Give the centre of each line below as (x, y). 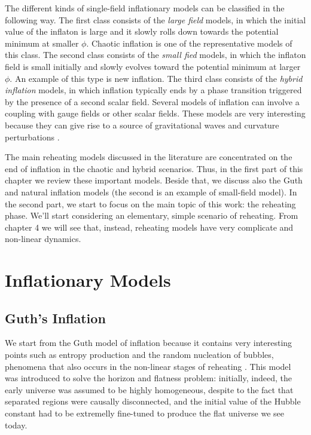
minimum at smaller (42, 43)
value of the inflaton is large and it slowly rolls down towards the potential (142, 31)
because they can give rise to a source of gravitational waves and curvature (142, 125)
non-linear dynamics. (43, 239)
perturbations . (32, 137)
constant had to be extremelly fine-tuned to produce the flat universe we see (144, 413)
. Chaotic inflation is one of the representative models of (189, 43)
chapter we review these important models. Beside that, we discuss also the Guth (154, 180)
